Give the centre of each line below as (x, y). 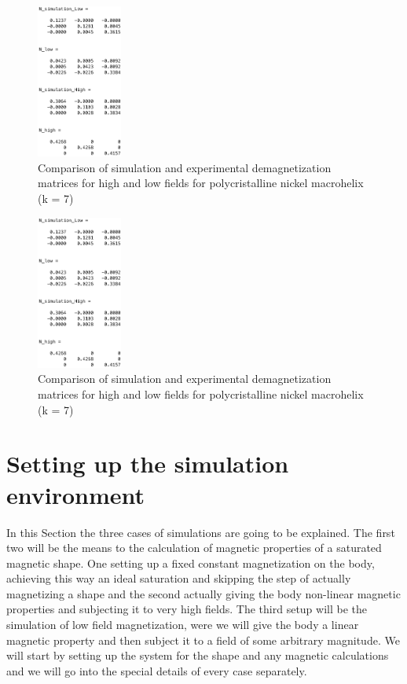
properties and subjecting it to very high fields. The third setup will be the (187, 609)
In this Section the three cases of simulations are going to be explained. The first (201, 532)
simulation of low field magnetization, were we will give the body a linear (183, 625)
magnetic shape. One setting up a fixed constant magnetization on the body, (191, 563)
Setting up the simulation (148, 463)
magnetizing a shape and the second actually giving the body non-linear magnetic (203, 593)
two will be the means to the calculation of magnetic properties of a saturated (194, 548)
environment (76, 494)
